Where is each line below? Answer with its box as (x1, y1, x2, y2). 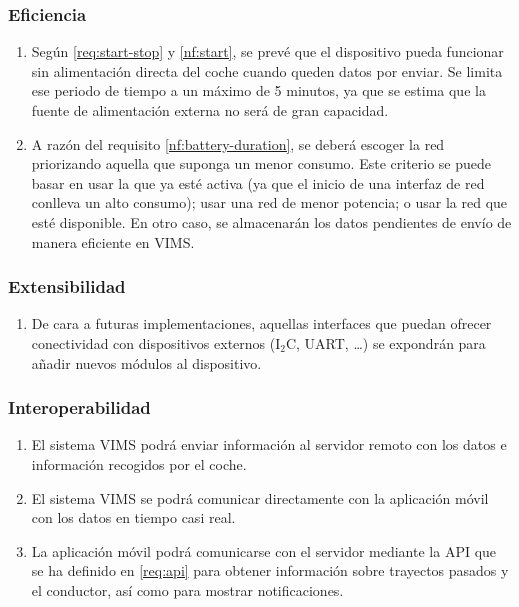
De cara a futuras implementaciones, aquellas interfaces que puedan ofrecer (31, 313, 492, 334)
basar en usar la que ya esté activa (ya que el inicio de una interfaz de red (31, 172, 485, 193)
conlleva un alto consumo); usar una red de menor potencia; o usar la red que (31, 192, 508, 213)
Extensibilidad (8, 274, 126, 299)
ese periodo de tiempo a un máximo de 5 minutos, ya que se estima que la (31, 80, 486, 101)
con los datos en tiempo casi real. (31, 507, 236, 528)
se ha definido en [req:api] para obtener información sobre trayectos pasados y (31, 560, 509, 581)
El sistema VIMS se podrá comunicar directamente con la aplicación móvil (31, 487, 489, 508)
